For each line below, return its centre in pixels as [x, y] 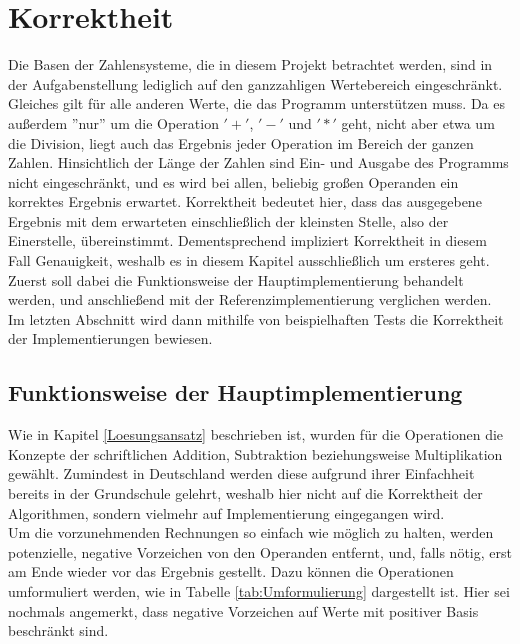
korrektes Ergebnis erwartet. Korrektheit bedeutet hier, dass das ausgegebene [245, 201]
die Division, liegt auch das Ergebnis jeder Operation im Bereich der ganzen [241, 142]
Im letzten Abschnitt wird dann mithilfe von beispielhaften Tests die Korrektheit [256, 318]
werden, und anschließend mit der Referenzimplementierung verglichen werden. [250, 299]
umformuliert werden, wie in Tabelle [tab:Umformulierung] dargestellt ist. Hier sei [259, 590]
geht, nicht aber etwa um [418, 122]
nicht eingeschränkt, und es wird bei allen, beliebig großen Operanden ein [233, 181]
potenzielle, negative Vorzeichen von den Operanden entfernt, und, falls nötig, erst [260, 551]
